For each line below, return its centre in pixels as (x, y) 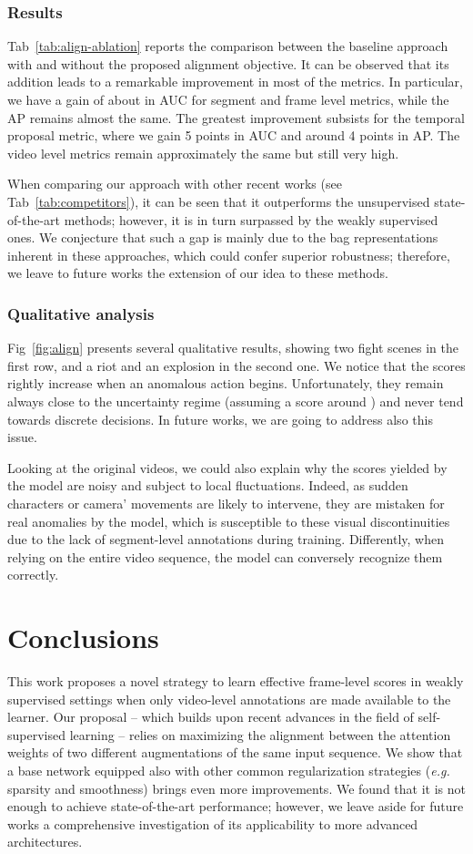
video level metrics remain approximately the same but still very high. (203, 153)
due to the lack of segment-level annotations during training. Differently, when (226, 539)
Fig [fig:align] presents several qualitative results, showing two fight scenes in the (233, 348)
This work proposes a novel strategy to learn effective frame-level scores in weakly (236, 681)
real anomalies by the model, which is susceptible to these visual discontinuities (229, 521)
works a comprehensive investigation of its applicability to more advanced (213, 823)
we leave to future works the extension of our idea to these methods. (198, 273)
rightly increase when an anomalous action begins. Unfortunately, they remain (226, 383)
